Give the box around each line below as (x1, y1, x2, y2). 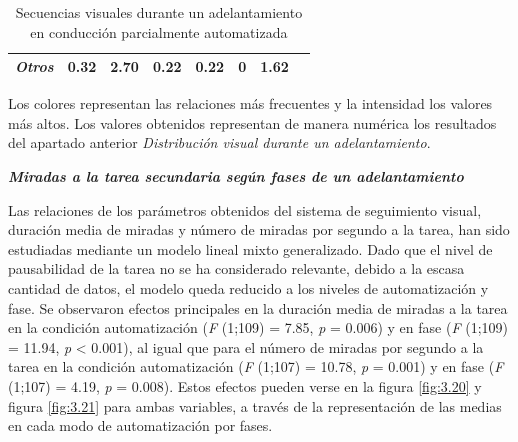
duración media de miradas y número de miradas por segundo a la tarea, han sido (8, 219, 510, 240)
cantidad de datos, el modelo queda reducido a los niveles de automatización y (8, 278, 489, 299)
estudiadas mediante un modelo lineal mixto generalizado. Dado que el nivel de (8, 238, 493, 259)
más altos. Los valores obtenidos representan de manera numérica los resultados (8, 112, 497, 133)
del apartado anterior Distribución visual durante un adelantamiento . (8, 132, 431, 153)
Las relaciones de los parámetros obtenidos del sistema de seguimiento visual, (8, 199, 482, 220)
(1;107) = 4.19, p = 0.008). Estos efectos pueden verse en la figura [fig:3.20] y (8, 376, 482, 396)
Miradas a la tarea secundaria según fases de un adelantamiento (8, 166, 464, 187)
